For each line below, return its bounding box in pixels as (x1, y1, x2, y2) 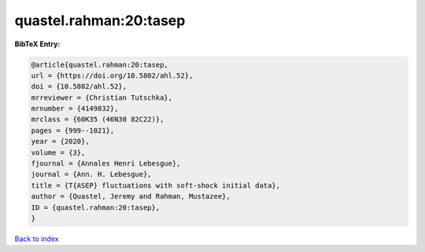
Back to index (14, 234, 59, 243)
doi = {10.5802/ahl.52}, (31, 82, 128, 91)
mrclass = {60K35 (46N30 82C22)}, (31, 115, 164, 124)
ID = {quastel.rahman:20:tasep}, (31, 203, 161, 212)
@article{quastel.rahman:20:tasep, (31, 60, 168, 69)
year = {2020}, (31, 137, 90, 146)
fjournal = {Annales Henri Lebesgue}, (31, 159, 181, 168)
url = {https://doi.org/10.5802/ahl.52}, (31, 71, 194, 80)
